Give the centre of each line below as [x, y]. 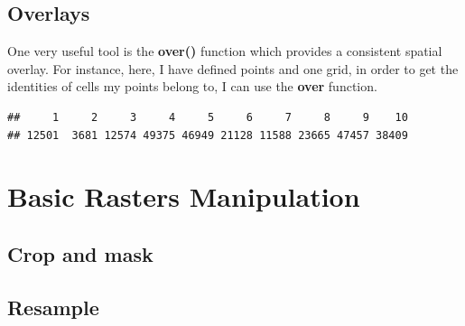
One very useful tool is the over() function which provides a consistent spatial [225, 51]
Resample [53, 307]
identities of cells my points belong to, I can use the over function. [192, 86]
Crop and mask [80, 253]
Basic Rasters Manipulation [184, 196]
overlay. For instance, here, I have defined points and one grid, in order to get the [233, 68]
